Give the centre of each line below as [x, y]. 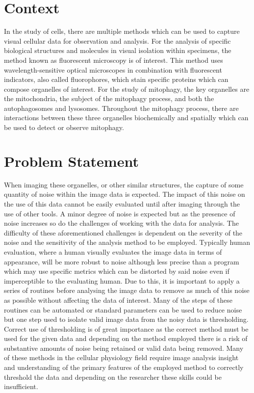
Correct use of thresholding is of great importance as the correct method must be [126, 328]
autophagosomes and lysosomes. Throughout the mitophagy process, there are [121, 108]
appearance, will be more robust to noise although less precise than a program [122, 261]
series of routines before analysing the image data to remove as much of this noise [127, 290]
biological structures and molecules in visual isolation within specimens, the [118, 50]
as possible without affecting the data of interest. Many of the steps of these [118, 300]
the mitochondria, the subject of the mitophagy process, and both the [109, 98]
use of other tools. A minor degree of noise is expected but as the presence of [120, 213]
